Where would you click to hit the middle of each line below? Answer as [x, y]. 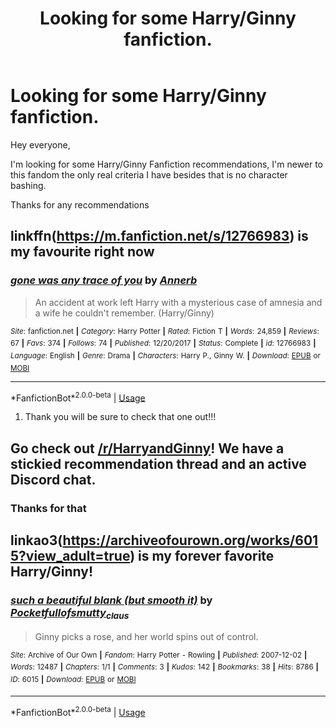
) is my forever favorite [202, 555]
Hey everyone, [40, 144]
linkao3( [36, 540]
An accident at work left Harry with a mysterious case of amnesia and [178, 302]
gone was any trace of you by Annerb [104, 280]
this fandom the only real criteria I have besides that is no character [149, 174]
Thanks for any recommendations [80, 204]
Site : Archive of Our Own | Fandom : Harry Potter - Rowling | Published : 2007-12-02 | [159, 655]
